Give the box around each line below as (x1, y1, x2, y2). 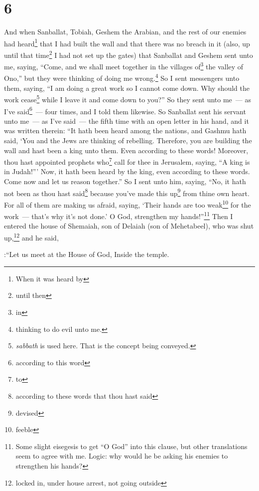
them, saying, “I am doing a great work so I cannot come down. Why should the (4, 82, 250, 93)
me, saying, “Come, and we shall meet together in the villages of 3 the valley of (4, 60, 244, 71)
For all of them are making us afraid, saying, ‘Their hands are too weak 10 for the (4, 198, 251, 210)
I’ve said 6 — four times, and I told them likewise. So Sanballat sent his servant (4, 104, 246, 116)
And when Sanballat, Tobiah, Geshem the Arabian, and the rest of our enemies (4, 26, 247, 37)
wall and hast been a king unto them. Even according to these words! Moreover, (4, 145, 249, 155)
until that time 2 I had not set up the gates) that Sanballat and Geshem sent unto (4, 48, 253, 60)
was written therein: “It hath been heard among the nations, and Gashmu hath (4, 125, 247, 136)
